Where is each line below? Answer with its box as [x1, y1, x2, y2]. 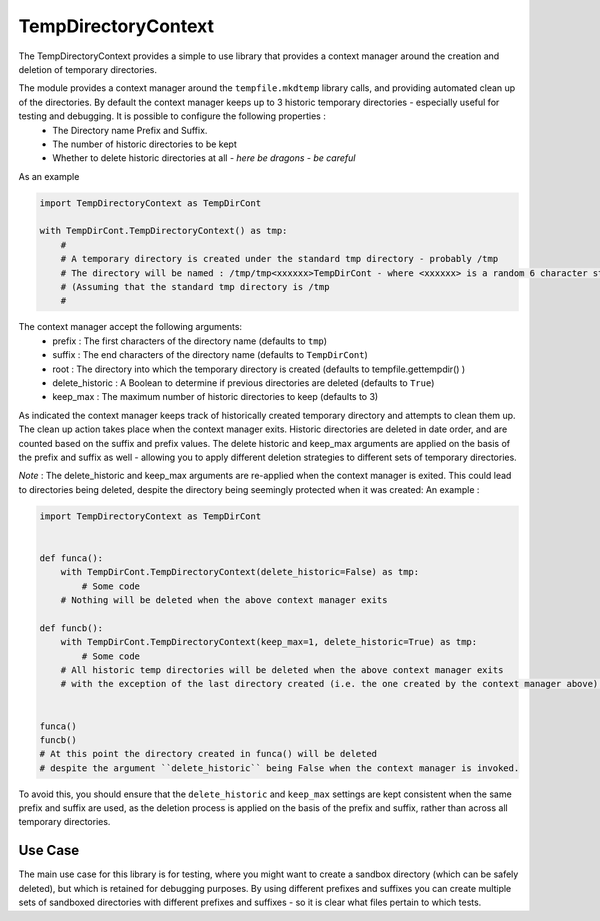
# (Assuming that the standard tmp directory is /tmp [60, 281, 330, 292]
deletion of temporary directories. [18, 63, 158, 75]
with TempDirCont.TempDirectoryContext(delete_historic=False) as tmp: [60, 566, 420, 578]
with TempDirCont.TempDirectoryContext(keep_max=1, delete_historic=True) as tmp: [60, 636, 478, 648]
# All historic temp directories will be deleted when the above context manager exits [60, 664, 504, 675]
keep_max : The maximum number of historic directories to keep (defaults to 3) [52, 391, 379, 403]
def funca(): [39, 552, 104, 564]
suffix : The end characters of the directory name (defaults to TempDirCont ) [52, 349, 369, 361]
